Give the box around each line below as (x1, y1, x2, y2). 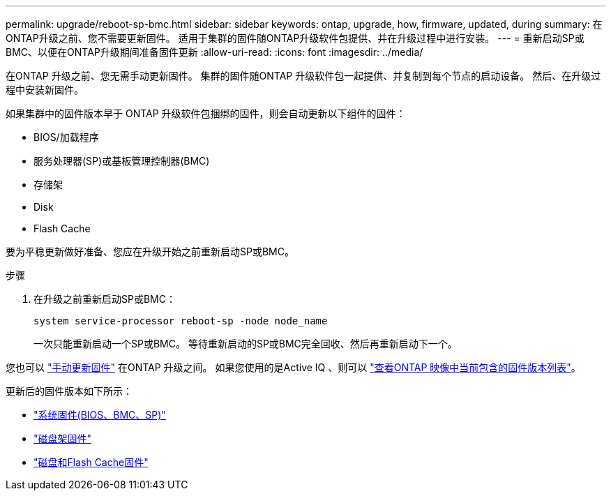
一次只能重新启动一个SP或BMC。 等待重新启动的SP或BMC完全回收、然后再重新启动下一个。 (33, 338, 458, 350)
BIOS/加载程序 (33, 131, 99, 143)
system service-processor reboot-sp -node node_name (33, 315, 328, 326)
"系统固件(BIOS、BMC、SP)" (33, 409, 166, 421)
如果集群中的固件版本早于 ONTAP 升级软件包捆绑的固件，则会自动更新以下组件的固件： (6, 107, 406, 119)
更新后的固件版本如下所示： (6, 385, 133, 397)
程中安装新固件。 (6, 84, 84, 96)
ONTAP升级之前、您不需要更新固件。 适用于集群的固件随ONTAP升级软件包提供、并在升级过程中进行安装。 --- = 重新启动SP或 (6, 32, 584, 44)
